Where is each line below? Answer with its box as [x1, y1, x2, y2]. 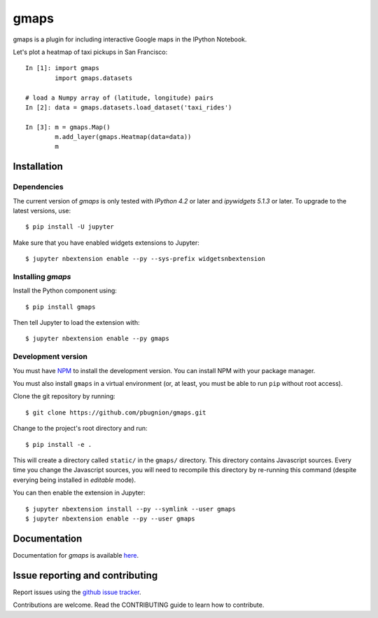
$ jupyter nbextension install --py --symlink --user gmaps [25, 505, 236, 513]
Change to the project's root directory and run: [13, 424, 148, 433]
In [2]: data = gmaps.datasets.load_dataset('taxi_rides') [25, 103, 232, 112]
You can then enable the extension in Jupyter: [13, 488, 146, 497]
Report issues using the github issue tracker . [13, 588, 141, 596]
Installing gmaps [13, 271, 71, 281]
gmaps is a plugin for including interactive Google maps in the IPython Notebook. [13, 35, 247, 43]
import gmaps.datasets [55, 74, 133, 82]
